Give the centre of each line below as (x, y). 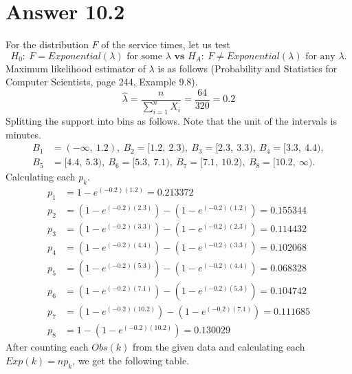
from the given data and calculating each (219, 347)
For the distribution (47, 44)
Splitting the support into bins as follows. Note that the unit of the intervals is (172, 121)
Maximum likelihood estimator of (76, 68)
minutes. (23, 134)
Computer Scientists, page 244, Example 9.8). (102, 82)
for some (145, 56)
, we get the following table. (131, 360)
